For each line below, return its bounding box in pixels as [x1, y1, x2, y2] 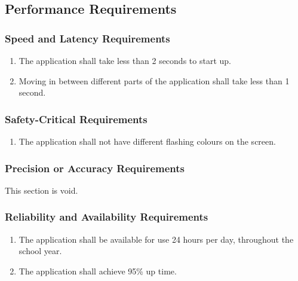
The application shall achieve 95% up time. [19, 264, 177, 277]
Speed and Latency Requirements [5, 30, 170, 45]
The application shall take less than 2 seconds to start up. [19, 54, 231, 66]
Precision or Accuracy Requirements [5, 160, 185, 175]
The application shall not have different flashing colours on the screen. [19, 135, 276, 147]
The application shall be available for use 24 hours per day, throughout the [19, 233, 294, 245]
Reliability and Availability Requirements [5, 209, 208, 224]
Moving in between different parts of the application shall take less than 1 [19, 74, 290, 87]
